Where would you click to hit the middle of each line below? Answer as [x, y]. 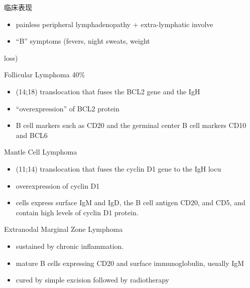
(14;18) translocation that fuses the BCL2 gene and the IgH [108, 91]
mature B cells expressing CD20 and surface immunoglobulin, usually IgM [130, 263]
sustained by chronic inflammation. [70, 246]
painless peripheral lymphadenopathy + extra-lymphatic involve [114, 24]
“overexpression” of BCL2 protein [68, 108]
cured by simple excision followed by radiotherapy [92, 280]
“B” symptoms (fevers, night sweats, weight [83, 41]
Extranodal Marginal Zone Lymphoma [64, 229]
